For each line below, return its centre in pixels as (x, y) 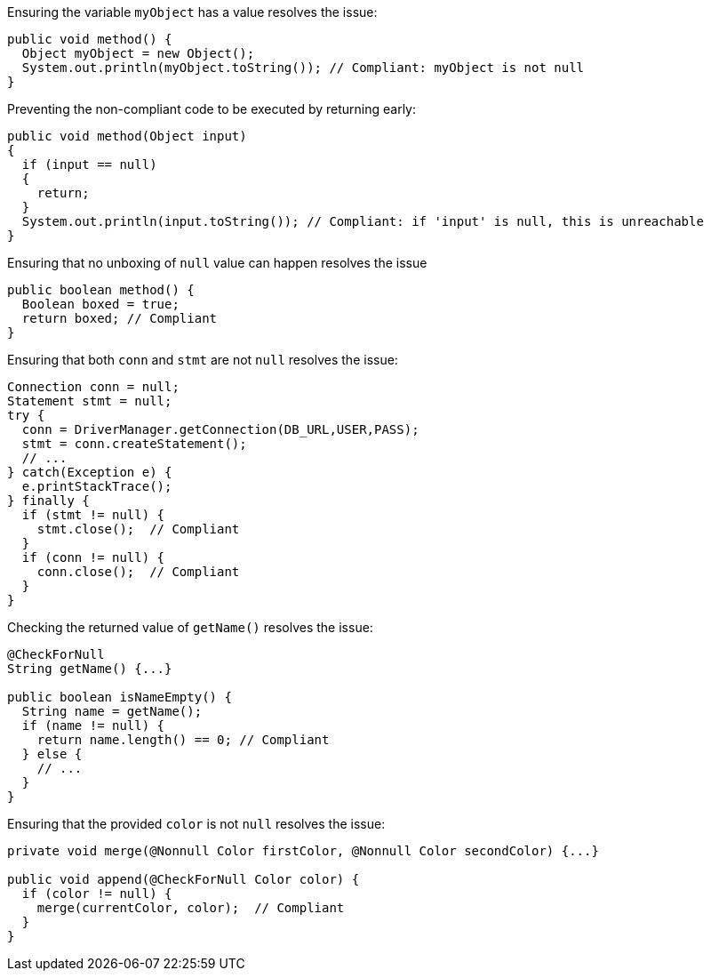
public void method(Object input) (127, 136)
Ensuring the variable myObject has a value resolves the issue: (192, 12)
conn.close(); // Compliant (138, 572)
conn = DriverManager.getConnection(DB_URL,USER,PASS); (220, 429)
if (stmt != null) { (93, 515)
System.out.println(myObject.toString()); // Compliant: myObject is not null (303, 68)
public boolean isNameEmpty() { (120, 697)
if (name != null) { (93, 725)
